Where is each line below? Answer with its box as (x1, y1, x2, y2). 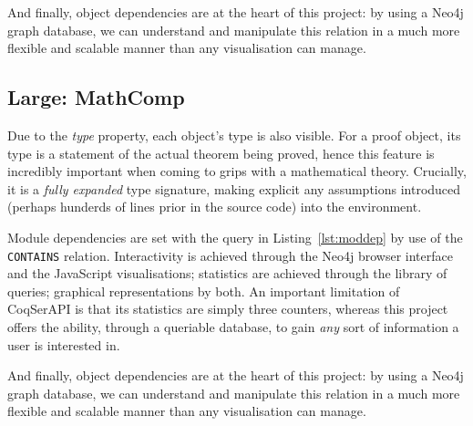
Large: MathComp (7, 83, 185, 111)
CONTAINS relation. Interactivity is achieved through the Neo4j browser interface (7, 245, 453, 265)
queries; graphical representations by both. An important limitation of (7, 281, 400, 300)
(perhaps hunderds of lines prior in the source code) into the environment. (7, 197, 422, 216)
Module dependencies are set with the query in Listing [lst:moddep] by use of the (7, 227, 463, 246)
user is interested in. (7, 335, 120, 354)
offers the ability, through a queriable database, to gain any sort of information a (7, 317, 459, 336)
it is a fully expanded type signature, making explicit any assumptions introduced (7, 179, 461, 198)
